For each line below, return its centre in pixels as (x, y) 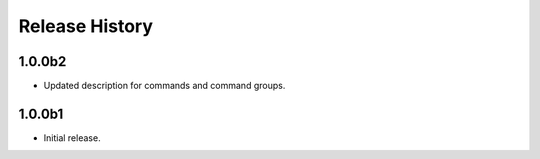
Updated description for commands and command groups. (164, 86)
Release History (86, 26)
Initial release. (72, 137)
